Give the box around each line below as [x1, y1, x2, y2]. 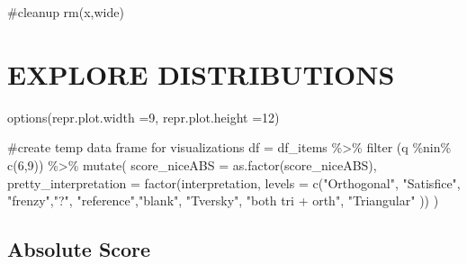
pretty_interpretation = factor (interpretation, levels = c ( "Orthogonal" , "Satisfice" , [7, 173, 461, 192]
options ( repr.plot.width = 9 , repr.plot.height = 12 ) [7, 107, 280, 126]
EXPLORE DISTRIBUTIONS [7, 55, 395, 92]
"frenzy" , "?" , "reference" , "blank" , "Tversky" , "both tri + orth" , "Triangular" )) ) [7, 191, 439, 210]
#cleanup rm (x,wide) [7, 3, 124, 21]
